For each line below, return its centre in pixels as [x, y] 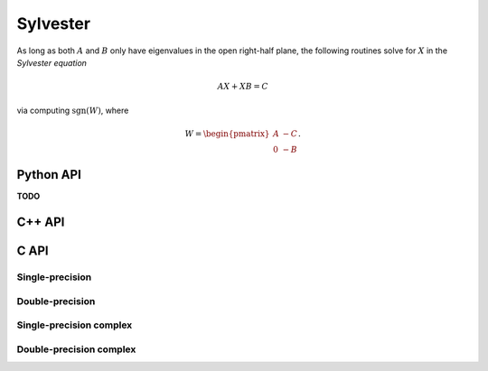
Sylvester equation [52, 62]
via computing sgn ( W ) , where [73, 110]
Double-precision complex [76, 349]
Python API [49, 175]
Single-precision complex [75, 325]
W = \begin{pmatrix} [227, 134]
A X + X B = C [243, 87]
